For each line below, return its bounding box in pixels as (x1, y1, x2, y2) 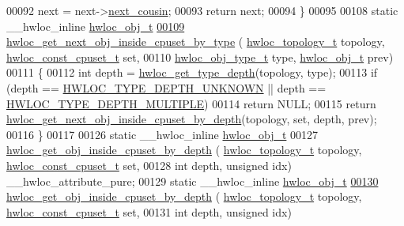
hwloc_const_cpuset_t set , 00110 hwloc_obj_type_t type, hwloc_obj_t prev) (6, 48, 394, 65)
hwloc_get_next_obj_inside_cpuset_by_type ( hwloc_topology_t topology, (6, 33, 385, 50)
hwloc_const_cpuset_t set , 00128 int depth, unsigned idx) (6, 156, 292, 173)
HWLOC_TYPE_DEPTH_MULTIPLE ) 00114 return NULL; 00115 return (6, 95, 376, 111)
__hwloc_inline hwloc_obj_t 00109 (6, 17, 185, 34)
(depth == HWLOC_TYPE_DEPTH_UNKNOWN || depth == (6, 79, 327, 96)
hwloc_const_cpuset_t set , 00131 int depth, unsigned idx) (6, 203, 292, 220)
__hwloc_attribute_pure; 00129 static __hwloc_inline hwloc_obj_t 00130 (6, 172, 379, 189)
